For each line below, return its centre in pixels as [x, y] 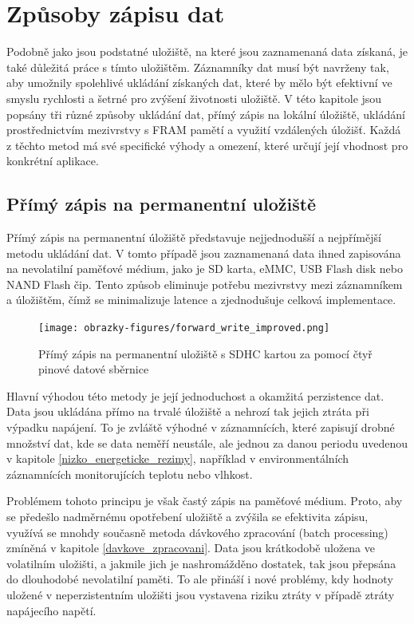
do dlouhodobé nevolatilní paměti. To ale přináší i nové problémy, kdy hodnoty [200, 579]
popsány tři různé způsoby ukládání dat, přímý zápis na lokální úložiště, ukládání [206, 114]
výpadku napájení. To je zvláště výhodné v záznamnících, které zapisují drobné [201, 427]
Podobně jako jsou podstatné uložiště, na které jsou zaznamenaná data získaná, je [207, 51]
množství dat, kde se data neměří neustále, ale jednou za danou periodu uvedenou [207, 442]
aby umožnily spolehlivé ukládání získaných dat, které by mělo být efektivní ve [199, 83]
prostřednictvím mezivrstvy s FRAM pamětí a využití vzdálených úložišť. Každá [204, 130]
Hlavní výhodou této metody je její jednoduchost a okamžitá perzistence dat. [195, 395]
